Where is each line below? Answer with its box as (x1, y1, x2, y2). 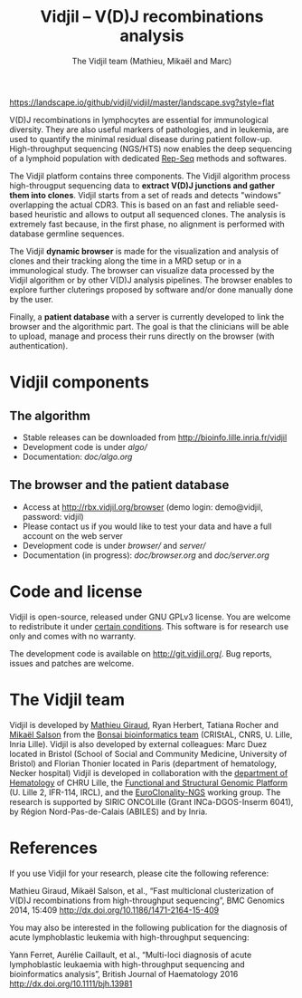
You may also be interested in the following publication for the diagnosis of (9, 922, 288, 933)
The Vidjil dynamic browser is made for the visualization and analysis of (9, 245, 279, 256)
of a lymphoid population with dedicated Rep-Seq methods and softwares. (9, 152, 288, 164)
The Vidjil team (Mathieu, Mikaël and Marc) (71, 55, 232, 66)
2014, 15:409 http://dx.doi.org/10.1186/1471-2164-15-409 (9, 904, 220, 916)
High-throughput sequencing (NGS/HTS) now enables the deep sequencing (9, 143, 292, 154)
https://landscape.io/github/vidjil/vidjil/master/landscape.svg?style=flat (9, 97, 275, 108)
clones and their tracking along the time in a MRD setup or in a (9, 255, 242, 266)
